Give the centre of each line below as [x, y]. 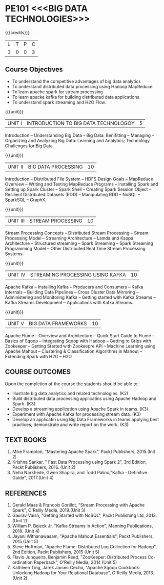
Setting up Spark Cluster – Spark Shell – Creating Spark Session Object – [78, 189]
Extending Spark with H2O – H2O [39, 356]
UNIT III [16, 220]
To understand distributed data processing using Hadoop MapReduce [82, 86]
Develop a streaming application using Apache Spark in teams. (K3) [80, 409]
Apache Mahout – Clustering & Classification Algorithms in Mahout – [74, 351]
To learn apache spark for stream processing [58, 92]
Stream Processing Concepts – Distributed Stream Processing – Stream [77, 233]
